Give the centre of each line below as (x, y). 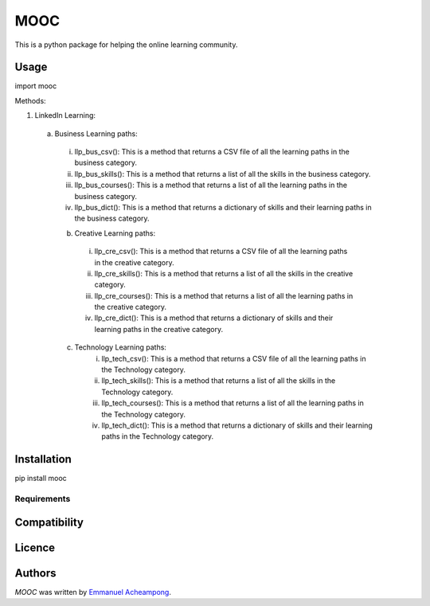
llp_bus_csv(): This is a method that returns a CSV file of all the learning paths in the (212, 152)
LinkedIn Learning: (65, 115)
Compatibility (49, 522)
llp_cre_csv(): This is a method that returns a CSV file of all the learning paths (221, 252)
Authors (35, 573)
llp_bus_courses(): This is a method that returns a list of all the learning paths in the (211, 185)
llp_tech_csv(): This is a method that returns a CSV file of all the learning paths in (234, 358)
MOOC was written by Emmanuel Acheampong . (93, 592)
